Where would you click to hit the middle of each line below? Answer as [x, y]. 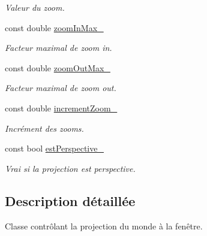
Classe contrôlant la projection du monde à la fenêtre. [104, 226]
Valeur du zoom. [35, 7]
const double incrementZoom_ [61, 108]
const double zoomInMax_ [54, 27]
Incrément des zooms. [44, 128]
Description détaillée [70, 200]
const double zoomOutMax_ [58, 67]
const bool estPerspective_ [54, 148]
